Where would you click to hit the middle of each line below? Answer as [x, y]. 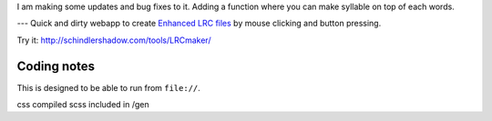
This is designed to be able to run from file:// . [108, 87]
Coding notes [56, 66]
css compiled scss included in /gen [83, 105]
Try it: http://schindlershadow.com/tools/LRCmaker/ [114, 40]
